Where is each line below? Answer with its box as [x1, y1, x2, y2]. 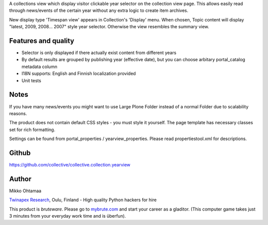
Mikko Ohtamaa [9, 188, 42, 194]
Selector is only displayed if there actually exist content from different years [21, 50, 177, 56]
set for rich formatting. [9, 127, 56, 133]
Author [9, 174, 32, 183]
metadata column [21, 64, 58, 70]
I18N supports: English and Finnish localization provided [21, 71, 136, 76]
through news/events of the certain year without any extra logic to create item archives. [9, 7, 189, 13]
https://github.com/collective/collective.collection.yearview [9, 162, 131, 168]
